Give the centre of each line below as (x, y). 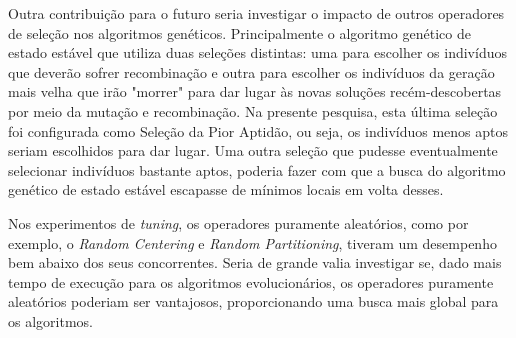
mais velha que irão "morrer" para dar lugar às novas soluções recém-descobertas (255, 91)
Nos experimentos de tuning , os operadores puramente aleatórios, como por (238, 222)
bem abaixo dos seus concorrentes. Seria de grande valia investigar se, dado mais (255, 262)
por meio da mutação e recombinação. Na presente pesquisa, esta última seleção (253, 110)
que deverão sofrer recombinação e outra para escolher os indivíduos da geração (251, 71)
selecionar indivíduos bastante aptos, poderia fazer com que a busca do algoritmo (257, 169)
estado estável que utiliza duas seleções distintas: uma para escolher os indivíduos (257, 52)
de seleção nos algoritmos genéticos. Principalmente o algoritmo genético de (239, 32)
